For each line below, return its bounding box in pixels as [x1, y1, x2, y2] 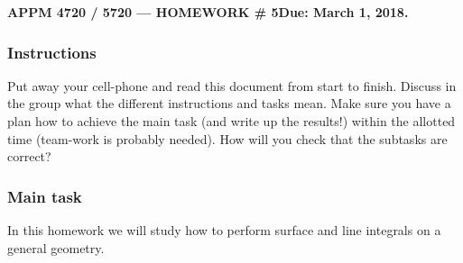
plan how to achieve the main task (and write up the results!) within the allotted [7, 112, 456, 130]
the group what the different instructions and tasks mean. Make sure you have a [7, 94, 451, 113]
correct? [7, 147, 51, 166]
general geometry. [7, 238, 105, 257]
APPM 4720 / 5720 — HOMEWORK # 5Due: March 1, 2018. [7, 3, 409, 21]
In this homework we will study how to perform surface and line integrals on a [7, 221, 441, 239]
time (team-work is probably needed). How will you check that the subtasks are [7, 129, 448, 148]
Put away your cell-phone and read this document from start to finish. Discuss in [7, 76, 457, 95]
